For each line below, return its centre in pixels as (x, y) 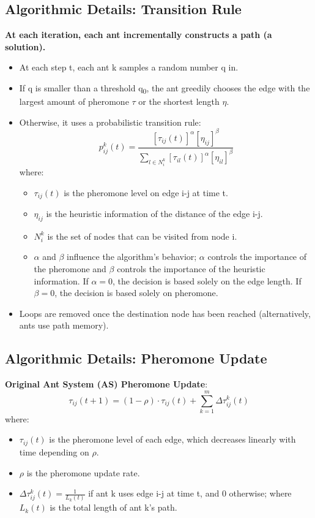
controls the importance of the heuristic (191, 269)
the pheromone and (70, 269)
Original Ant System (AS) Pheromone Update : (106, 384)
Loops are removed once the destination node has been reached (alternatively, (165, 313)
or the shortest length (179, 101)
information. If (61, 280)
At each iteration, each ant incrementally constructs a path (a (139, 35)
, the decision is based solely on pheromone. (136, 293)
